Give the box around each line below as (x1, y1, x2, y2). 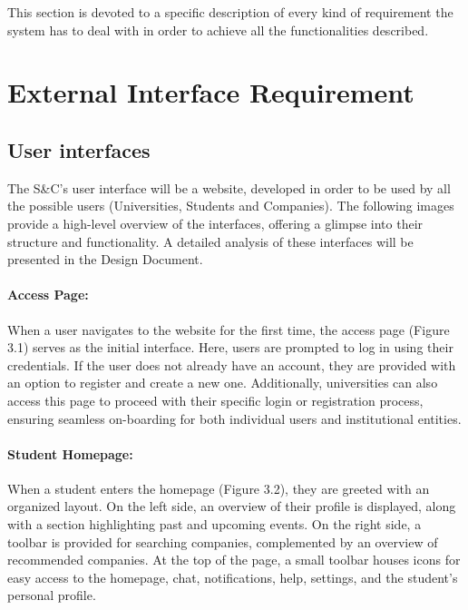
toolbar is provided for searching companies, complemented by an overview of (7, 532, 438, 551)
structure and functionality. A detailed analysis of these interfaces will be (7, 231, 414, 251)
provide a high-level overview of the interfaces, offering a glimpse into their (7, 213, 424, 232)
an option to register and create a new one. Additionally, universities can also (7, 373, 438, 392)
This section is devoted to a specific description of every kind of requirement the (7, 3, 453, 21)
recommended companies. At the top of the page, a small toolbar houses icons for (7, 550, 461, 569)
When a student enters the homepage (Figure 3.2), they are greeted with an (7, 478, 430, 497)
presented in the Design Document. (7, 250, 203, 269)
